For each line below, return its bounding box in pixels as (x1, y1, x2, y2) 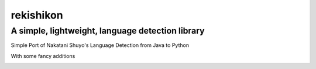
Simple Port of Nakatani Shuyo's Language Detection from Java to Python (11, 42, 190, 49)
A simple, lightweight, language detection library (11, 26, 205, 36)
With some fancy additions (11, 52, 75, 59)
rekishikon (11, 9, 64, 21)
